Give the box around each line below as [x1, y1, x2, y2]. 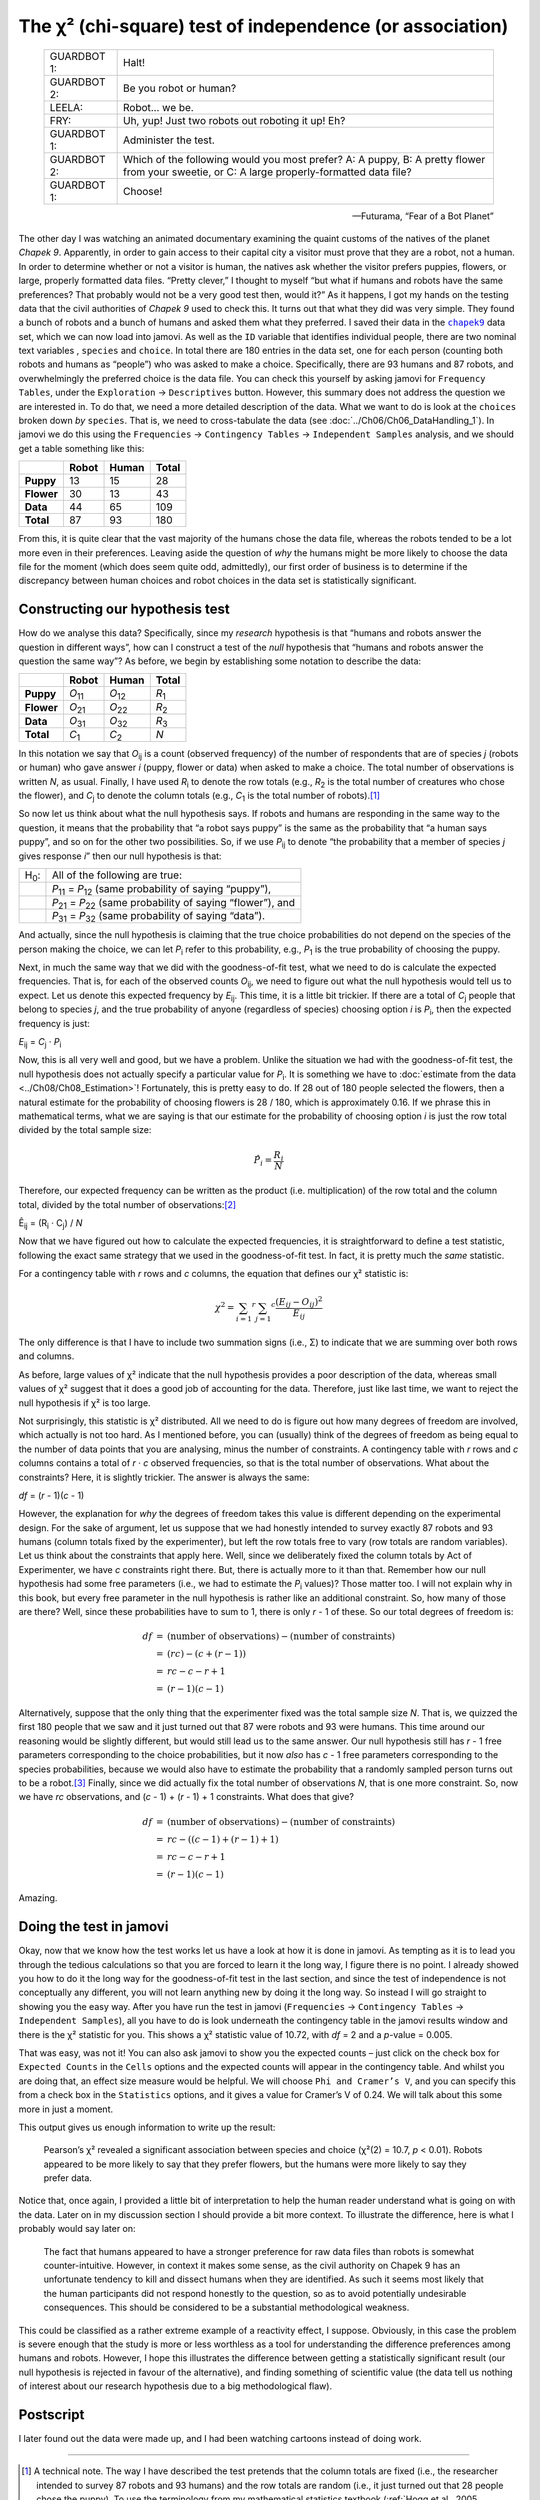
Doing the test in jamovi [18, 1918, 169, 1935]
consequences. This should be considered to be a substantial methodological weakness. [43, 2301, 410, 2314]
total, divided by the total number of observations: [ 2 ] [18, 1198, 237, 1210]
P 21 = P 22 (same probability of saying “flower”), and [51, 895, 295, 911]
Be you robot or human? [123, 81, 237, 95]
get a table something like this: [18, 442, 145, 454]
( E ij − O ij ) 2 [275, 1294, 323, 1310]
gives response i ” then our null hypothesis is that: [18, 850, 222, 862]
